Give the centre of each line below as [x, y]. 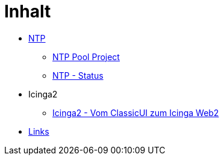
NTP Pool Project [86, 57]
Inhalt [28, 11]
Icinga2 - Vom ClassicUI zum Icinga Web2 [136, 112]
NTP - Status [78, 75]
